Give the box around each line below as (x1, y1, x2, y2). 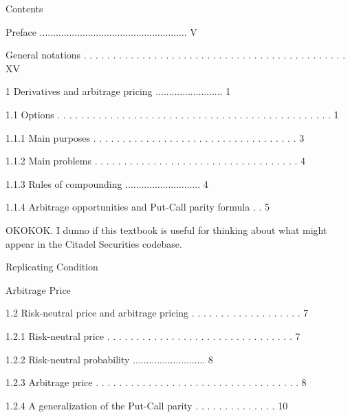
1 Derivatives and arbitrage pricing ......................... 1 (6, 84, 231, 98)
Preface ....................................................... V (6, 24, 197, 39)
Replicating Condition (6, 259, 98, 274)
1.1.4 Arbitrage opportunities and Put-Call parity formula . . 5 (6, 200, 270, 214)
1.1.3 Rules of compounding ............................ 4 (6, 176, 208, 191)
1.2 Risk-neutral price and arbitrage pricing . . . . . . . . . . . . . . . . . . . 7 (6, 306, 309, 320)
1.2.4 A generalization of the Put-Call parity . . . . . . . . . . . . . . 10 (6, 398, 288, 412)
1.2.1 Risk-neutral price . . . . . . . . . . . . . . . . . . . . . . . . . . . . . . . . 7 (6, 328, 300, 343)
